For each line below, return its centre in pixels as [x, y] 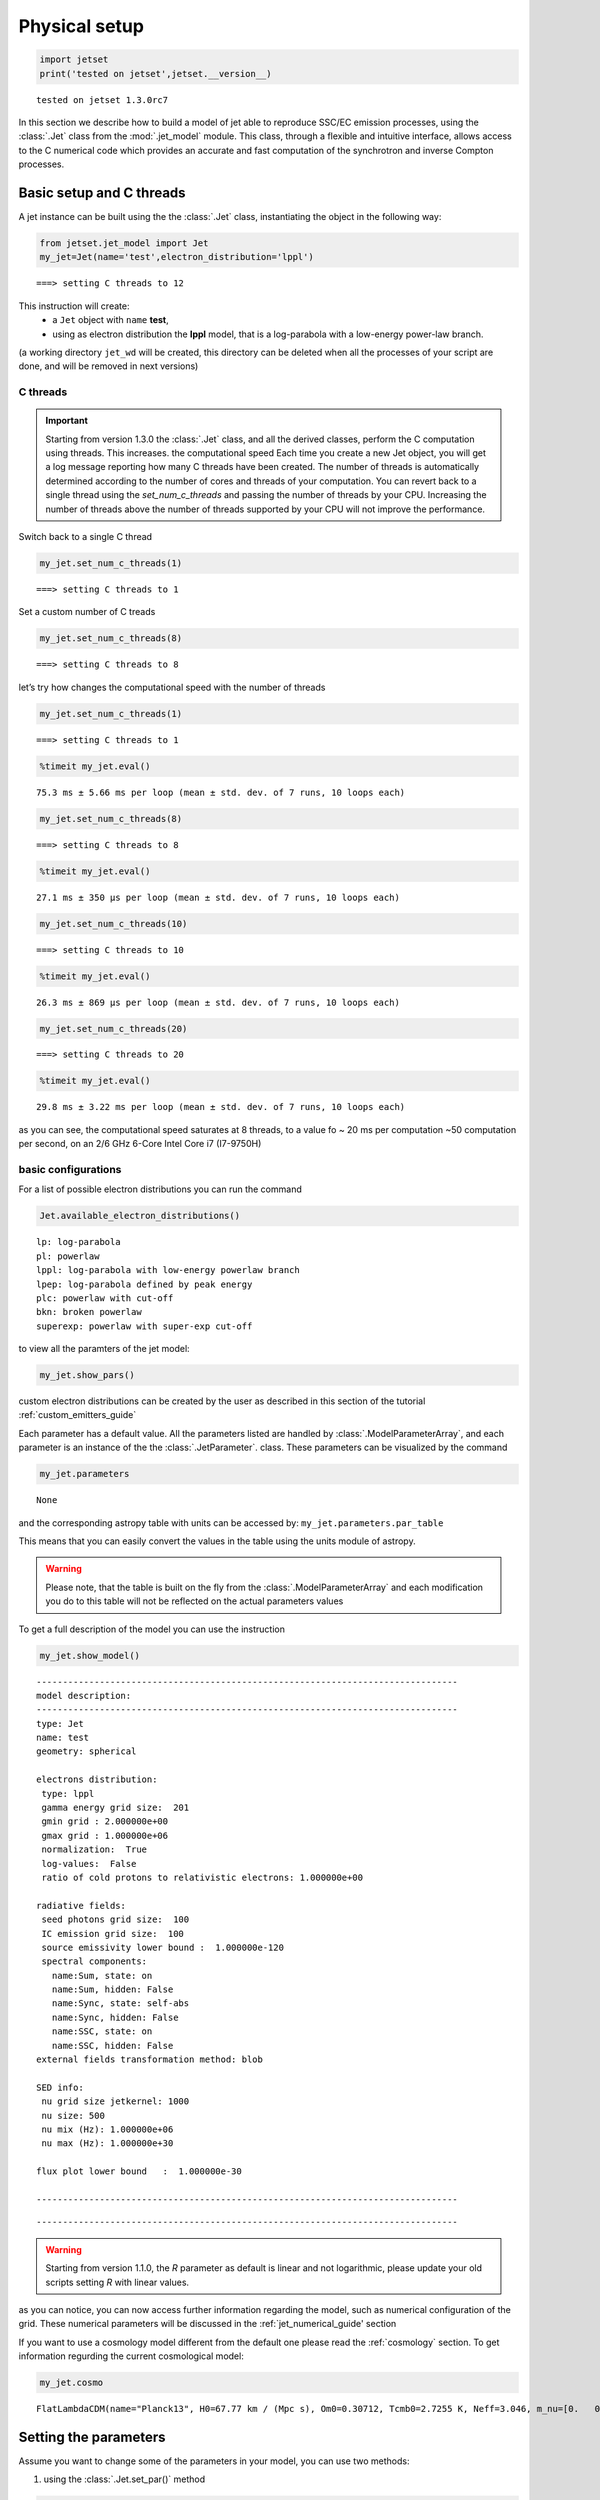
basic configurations [70, 1169]
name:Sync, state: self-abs [120, 2003]
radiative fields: [81, 1905]
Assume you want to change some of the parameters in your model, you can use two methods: [214, 2461]
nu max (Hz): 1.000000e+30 [107, 2143]
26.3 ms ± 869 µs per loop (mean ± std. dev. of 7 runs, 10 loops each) [218, 1002]
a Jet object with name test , [110, 320]
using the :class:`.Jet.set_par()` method [124, 2479]
